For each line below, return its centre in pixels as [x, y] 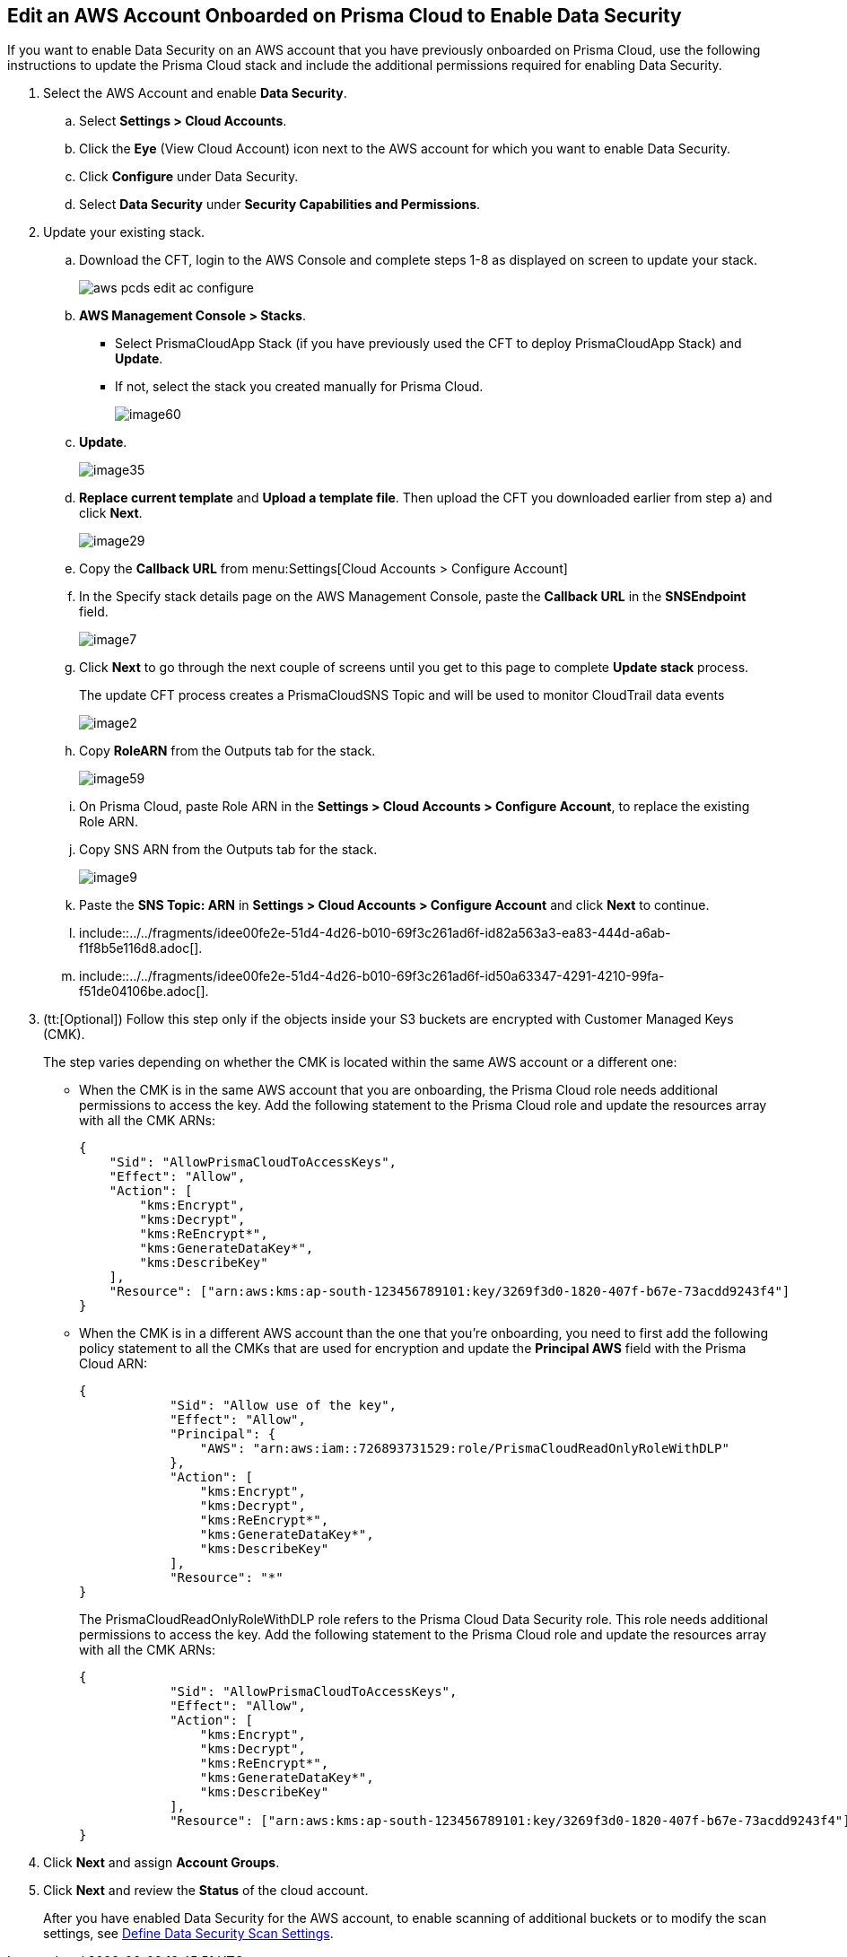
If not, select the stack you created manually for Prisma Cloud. [299, 387]
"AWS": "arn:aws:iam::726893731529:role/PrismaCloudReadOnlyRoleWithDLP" [464, 1449]
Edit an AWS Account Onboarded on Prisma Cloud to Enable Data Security [345, 16]
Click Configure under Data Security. [189, 177]
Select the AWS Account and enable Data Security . [195, 93]
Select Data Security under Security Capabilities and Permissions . [280, 205]
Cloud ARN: [114, 1364]
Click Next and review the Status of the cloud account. [206, 1891]
